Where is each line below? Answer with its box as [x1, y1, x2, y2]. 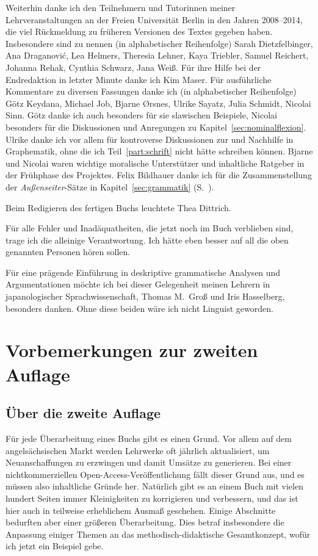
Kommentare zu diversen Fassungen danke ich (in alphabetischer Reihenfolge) [5, 85, 297, 98]
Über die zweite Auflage [5, 403, 161, 422]
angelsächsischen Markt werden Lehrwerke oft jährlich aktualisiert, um [5, 444, 270, 457]
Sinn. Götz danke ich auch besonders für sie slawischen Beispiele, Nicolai [5, 109, 277, 121]
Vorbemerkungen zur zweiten [5, 338, 258, 363]
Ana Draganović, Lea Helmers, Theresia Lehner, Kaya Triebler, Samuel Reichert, [5, 49, 309, 62]
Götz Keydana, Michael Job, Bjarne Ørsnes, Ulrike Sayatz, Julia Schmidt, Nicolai [5, 96, 311, 109]
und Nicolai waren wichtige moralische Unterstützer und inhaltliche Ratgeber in [5, 156, 305, 169]
